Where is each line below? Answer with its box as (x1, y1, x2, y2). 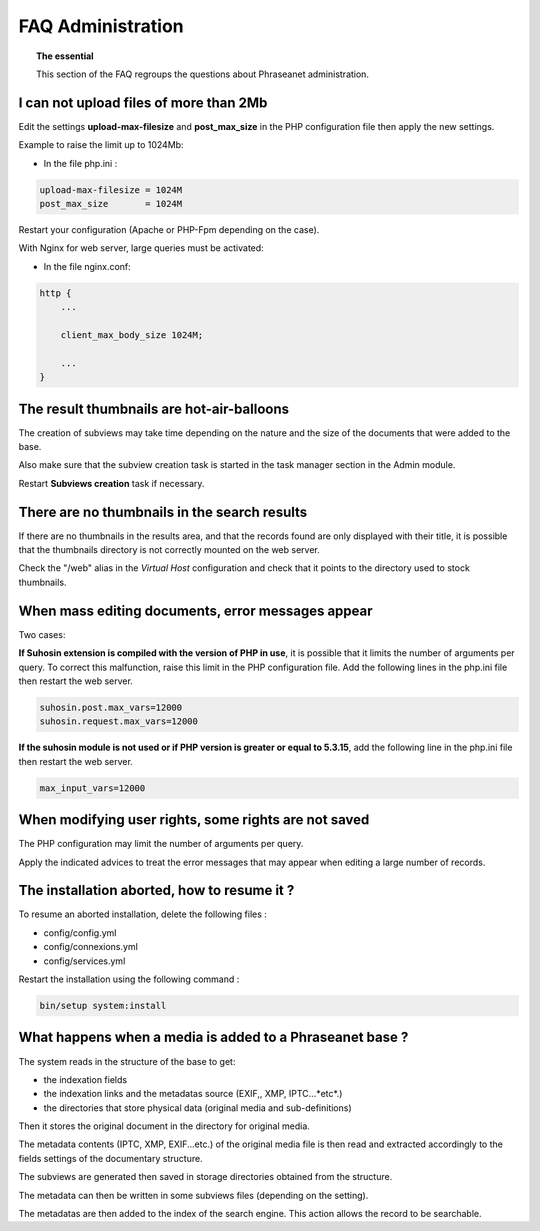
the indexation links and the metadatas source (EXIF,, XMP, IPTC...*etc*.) (43, 1088, 343, 1100)
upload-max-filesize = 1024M (39, 184, 183, 195)
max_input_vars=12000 (39, 782, 146, 794)
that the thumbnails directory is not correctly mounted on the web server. (18, 544, 320, 556)
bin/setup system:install (39, 1000, 167, 1011)
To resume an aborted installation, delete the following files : (18, 908, 267, 920)
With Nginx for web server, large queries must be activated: (18, 242, 264, 254)
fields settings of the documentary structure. (18, 1152, 204, 1164)
